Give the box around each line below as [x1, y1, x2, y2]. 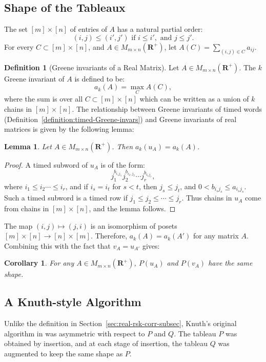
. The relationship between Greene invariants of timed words [72, 104, 262, 114]
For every [4, 41, 34, 52]
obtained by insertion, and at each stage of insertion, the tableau [4, 338, 208, 349]
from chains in [4, 203, 49, 213]
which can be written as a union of [139, 93, 249, 104]
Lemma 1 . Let [4, 140, 52, 151]
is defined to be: [74, 73, 125, 84]
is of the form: [100, 159, 145, 170]
